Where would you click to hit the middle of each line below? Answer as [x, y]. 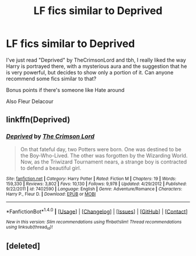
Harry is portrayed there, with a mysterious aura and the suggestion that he [97, 66]
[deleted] [23, 246]
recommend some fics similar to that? [51, 78]
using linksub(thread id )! [29, 228]
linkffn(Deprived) [38, 120]
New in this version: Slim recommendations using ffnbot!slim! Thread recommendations [94, 222]
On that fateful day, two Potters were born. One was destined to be [101, 149]
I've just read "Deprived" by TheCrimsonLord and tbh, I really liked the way [96, 60]
